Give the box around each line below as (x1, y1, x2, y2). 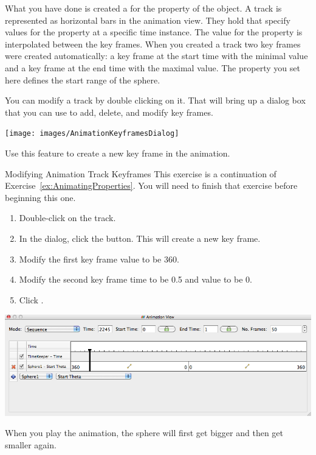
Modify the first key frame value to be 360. (19, 252, 179, 265)
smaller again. (5, 439, 57, 451)
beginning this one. (5, 191, 76, 203)
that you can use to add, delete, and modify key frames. (5, 105, 213, 118)
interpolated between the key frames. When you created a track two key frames (5, 37, 301, 50)
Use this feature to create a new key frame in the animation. (5, 147, 230, 159)
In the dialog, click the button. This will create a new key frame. (19, 231, 261, 244)
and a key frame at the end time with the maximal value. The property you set (5, 61, 300, 74)
